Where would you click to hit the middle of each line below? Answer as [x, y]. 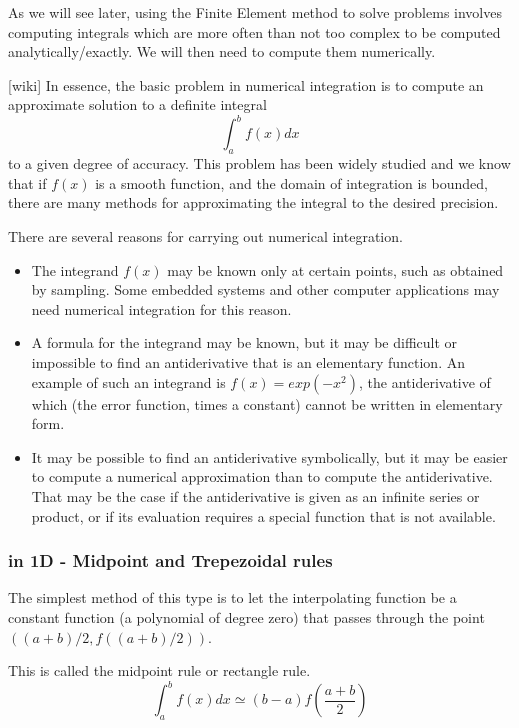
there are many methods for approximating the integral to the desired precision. [253, 202]
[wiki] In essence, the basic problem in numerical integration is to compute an [246, 84]
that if [27, 182]
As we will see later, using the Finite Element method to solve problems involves [255, 12]
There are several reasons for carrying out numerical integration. [205, 236]
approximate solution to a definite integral [137, 104]
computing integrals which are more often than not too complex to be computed [254, 31]
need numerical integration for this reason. [161, 308]
